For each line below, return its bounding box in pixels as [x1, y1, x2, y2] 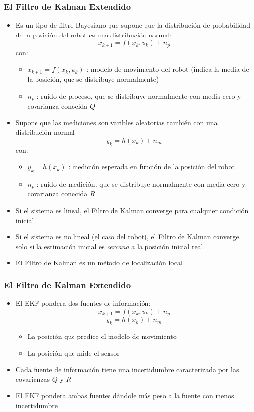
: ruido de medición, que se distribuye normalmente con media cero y [36, 178, 246, 188]
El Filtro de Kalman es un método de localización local [15, 258, 182, 268]
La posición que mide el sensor [27, 347, 120, 358]
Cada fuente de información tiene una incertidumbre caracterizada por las [15, 364, 239, 375]
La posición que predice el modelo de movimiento [27, 331, 177, 341]
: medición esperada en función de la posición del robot [68, 161, 235, 172]
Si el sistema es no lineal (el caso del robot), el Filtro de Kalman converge [15, 231, 239, 242]
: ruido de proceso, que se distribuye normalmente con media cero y [36, 90, 241, 101]
